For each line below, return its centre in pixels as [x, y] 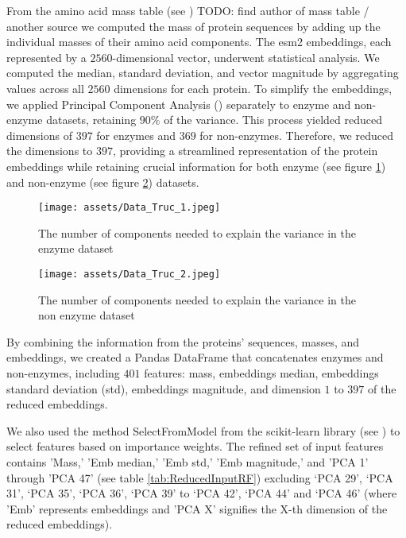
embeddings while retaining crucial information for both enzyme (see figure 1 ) [196, 166]
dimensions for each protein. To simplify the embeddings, [253, 88]
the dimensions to [50, 151]
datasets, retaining [91, 120]
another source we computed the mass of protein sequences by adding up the [193, 26]
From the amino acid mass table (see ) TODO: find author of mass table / [188, 10]
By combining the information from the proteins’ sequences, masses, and [183, 341]
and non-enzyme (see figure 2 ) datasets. [103, 182]
